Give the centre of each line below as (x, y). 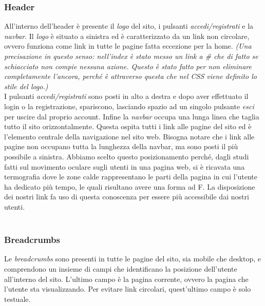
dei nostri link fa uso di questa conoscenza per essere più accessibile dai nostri (127, 197)
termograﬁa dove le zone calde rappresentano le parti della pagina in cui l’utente (131, 177)
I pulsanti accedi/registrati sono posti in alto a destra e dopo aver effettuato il (126, 96)
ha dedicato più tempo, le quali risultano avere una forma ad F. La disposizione (130, 186)
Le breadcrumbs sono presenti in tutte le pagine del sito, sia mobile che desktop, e (133, 259)
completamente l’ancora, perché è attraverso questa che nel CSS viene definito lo (130, 76)
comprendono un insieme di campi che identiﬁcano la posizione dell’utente (121, 268)
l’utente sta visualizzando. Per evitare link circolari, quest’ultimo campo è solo (128, 289)
